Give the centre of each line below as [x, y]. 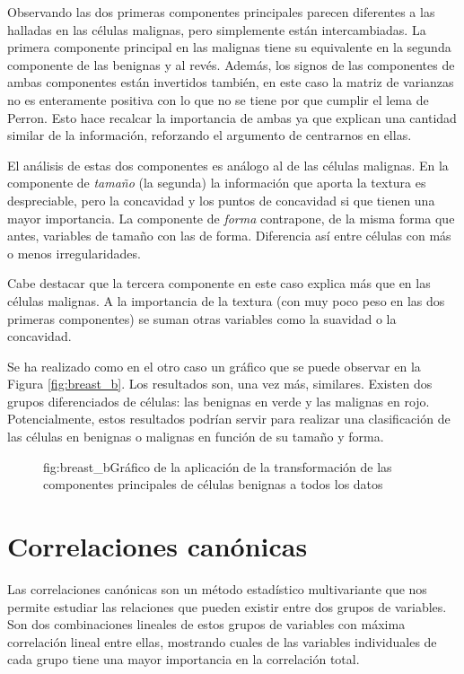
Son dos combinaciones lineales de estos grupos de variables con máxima [206, 624]
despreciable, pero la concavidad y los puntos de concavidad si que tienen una [221, 200]
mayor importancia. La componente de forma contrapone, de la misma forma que [231, 218]
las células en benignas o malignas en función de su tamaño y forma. [196, 437]
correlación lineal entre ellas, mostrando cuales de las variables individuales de [222, 641]
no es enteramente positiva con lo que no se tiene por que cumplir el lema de [218, 99]
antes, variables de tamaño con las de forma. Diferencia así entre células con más [229, 236]
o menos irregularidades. [74, 253]
